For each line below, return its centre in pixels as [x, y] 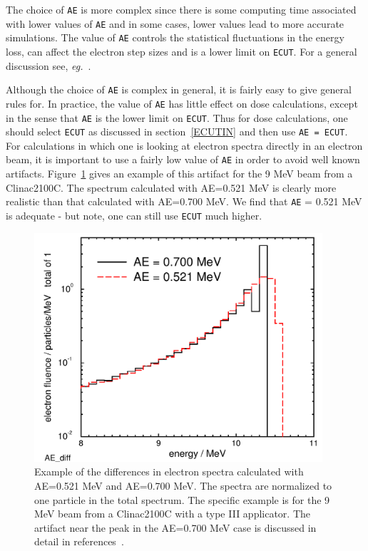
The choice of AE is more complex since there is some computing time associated [181, 9]
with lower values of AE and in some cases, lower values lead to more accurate [175, 23]
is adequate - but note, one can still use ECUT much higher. [134, 215]
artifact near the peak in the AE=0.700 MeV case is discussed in [175, 527]
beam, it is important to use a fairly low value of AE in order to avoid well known [183, 159]
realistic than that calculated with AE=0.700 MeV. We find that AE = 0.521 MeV [184, 201]
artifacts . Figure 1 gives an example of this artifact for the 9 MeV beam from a [179, 174]
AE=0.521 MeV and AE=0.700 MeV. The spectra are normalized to [183, 486]
